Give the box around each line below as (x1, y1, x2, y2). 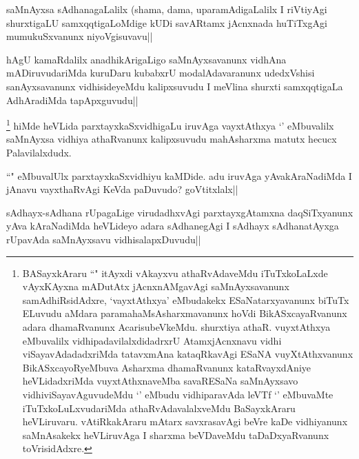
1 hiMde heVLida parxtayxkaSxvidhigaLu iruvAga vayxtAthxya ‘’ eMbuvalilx (6, 116, 334, 132)
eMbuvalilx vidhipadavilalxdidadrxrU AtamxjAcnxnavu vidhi (22, 333, 282, 347)
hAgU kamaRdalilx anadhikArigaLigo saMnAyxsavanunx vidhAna (6, 52, 287, 66)
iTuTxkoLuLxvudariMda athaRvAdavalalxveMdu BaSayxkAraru (22, 400, 296, 415)
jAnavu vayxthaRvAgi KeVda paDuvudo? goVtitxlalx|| (6, 182, 238, 196)
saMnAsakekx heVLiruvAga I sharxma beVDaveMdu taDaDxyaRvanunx (22, 427, 329, 442)
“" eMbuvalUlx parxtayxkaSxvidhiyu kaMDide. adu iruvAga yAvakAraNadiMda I (6, 168, 352, 183)
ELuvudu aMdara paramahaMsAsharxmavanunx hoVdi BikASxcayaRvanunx (22, 306, 347, 320)
